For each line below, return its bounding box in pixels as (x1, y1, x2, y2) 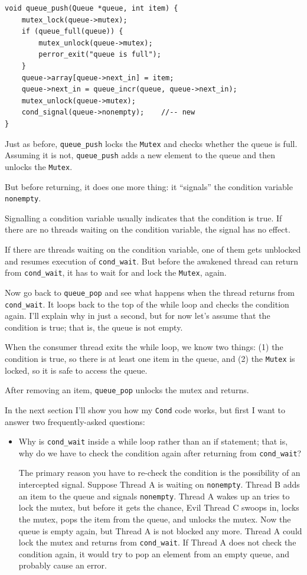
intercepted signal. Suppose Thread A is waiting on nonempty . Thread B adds (18, 478, 300, 490)
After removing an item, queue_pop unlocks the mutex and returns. (5, 384, 249, 396)
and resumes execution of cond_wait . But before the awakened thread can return (5, 254, 299, 267)
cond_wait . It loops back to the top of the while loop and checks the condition (5, 298, 289, 310)
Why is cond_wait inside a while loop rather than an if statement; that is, (18, 435, 288, 447)
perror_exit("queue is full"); (38, 50, 161, 59)
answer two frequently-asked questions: (5, 415, 145, 427)
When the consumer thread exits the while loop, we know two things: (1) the (5, 341, 283, 353)
